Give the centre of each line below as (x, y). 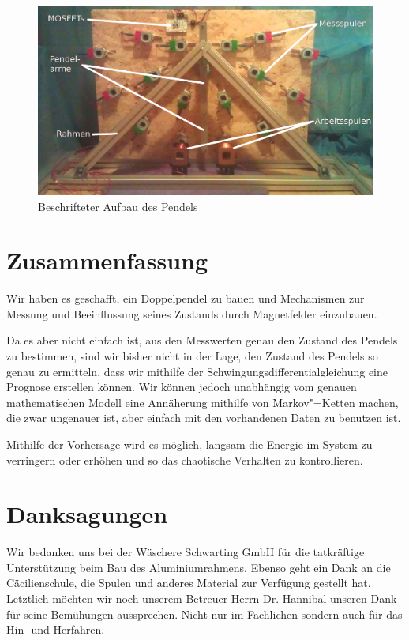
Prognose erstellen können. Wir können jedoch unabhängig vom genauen (182, 387)
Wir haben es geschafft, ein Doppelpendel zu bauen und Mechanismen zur (186, 298)
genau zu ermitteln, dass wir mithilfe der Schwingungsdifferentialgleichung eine (197, 371)
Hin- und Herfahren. (56, 629)
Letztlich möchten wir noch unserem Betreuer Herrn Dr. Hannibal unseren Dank (202, 599)
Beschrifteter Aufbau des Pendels (118, 206)
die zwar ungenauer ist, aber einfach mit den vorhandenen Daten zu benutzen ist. (204, 418)
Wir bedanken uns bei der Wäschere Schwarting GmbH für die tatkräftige (186, 552)
